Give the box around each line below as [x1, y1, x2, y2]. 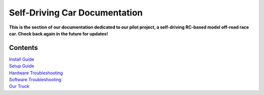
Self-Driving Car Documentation [9, 7, 143, 18]
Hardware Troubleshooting [9, 70, 63, 76]
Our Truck [9, 83, 29, 89]
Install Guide [9, 56, 34, 62]
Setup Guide [9, 63, 34, 69]
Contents [9, 44, 38, 52]
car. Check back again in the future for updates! [9, 31, 109, 36]
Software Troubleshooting [9, 77, 62, 82]
